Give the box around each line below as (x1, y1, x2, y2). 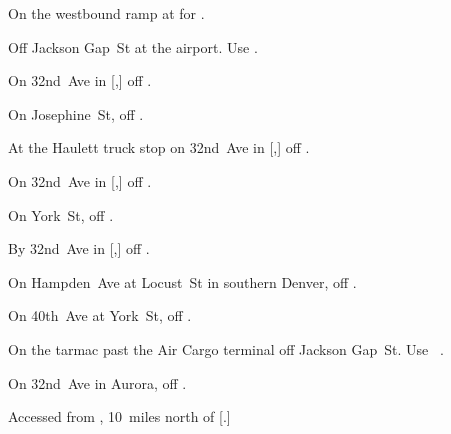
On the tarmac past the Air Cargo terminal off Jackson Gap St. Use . (8, 338, 444, 359)
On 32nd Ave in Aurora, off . (8, 372, 187, 393)
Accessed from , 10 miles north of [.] (8, 406, 231, 427)
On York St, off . (8, 204, 114, 225)
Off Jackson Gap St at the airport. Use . (8, 36, 258, 57)
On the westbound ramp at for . (8, 3, 205, 23)
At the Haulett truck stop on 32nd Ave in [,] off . (8, 137, 310, 158)
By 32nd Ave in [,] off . (8, 238, 150, 259)
